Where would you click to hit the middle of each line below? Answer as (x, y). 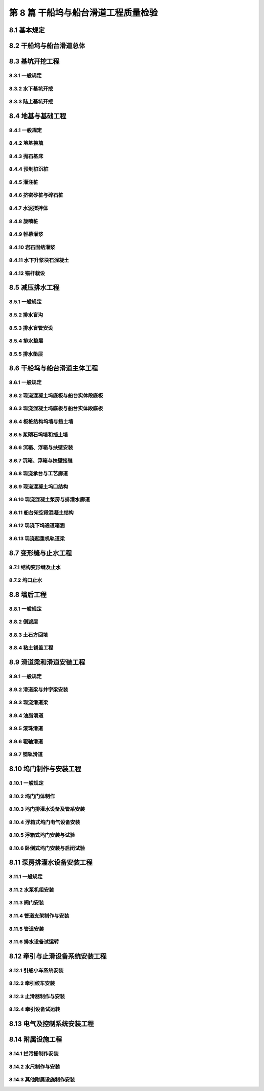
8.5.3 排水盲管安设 (31, 328)
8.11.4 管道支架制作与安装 (39, 916)
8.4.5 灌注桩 (24, 182)
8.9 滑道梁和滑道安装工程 (47, 662)
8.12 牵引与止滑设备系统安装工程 (58, 956)
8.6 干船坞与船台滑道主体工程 (54, 368)
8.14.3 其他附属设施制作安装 (42, 1080)
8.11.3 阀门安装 (26, 903)
